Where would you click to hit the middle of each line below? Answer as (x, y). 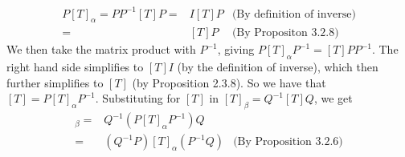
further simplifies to (55, 82)
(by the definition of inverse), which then (278, 67)
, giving (236, 49)
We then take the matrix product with (101, 49)
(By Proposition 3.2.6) (288, 142)
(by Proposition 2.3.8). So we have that (229, 82)
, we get (333, 98)
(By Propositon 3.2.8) (285, 33)
